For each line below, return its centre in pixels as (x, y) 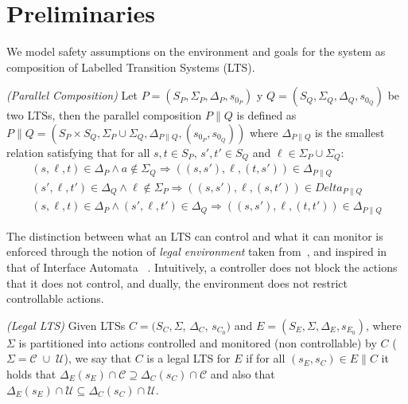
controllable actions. (55, 298)
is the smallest (350, 132)
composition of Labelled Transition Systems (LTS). (131, 67)
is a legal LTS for (188, 358)
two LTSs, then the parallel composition (104, 115)
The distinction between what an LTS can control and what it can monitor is (195, 235)
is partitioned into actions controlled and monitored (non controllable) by (198, 342)
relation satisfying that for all (78, 152)
